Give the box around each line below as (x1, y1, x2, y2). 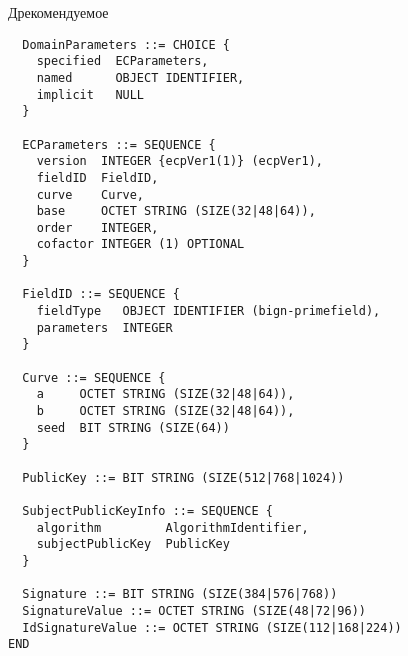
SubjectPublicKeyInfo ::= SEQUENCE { (22, 503, 273, 518)
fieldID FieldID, (36, 170, 159, 185)
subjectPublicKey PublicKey (36, 537, 230, 552)
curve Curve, (36, 187, 145, 202)
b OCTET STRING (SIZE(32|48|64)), (36, 404, 295, 419)
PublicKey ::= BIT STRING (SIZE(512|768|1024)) (22, 470, 345, 485)
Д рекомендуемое (8, 2, 109, 22)
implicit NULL (36, 87, 145, 102)
